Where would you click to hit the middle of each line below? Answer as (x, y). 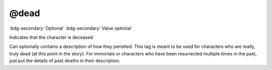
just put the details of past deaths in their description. (65, 61)
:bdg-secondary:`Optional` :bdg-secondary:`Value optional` (71, 28)
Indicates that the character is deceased (51, 37)
